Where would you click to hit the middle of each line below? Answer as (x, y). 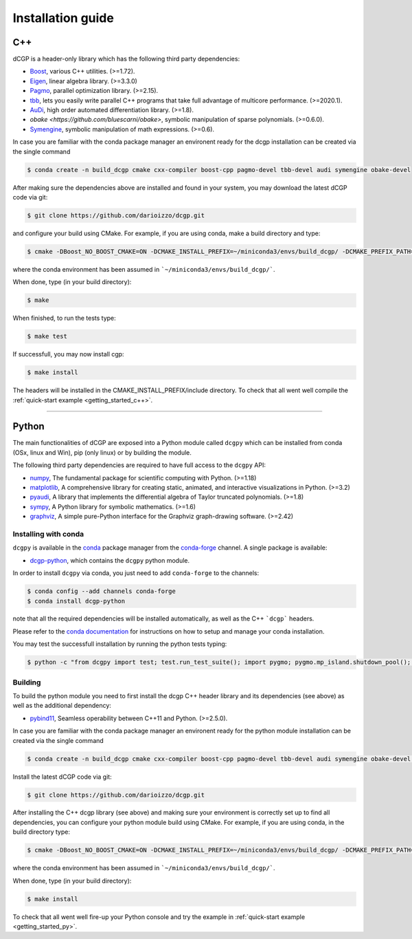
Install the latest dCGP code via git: (62, 777)
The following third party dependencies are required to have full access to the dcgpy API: (139, 465)
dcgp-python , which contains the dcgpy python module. (110, 560)
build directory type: (41, 832)
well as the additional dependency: (62, 706)
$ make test (47, 336)
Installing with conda (48, 534)
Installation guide (64, 18)
